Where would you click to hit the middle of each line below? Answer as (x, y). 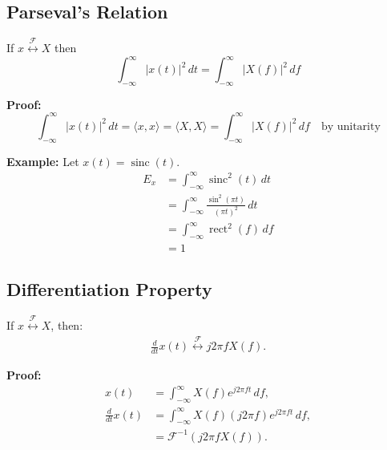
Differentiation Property (109, 289)
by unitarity (351, 126)
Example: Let (43, 161)
